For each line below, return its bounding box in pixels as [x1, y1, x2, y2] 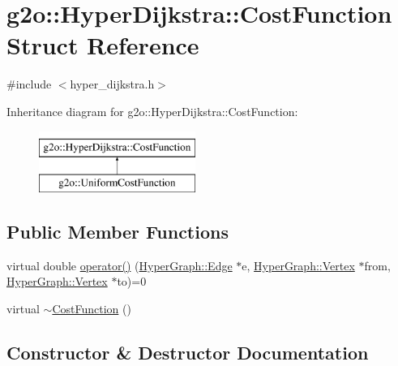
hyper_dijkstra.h [70, 75, 155, 93]
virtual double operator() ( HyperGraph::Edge [6, 256, 233, 273]
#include [6, 75, 52, 93]
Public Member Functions [6, 219, 229, 244]
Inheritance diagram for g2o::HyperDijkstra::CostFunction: [6, 102, 298, 119]
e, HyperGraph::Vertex [242, 256, 355, 273]
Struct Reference [6, 28, 199, 62]
